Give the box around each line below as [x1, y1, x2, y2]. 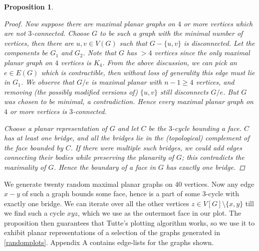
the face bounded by [4, 142, 63, 152]
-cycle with [206, 188, 240, 199]
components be [4, 47, 48, 58]
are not [4, 28, 26, 38]
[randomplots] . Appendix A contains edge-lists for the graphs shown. [4, 237, 214, 248]
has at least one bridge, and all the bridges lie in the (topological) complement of [4, 132, 250, 143]
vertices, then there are [4, 37, 74, 48]
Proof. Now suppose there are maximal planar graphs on [4, 18, 175, 28]
